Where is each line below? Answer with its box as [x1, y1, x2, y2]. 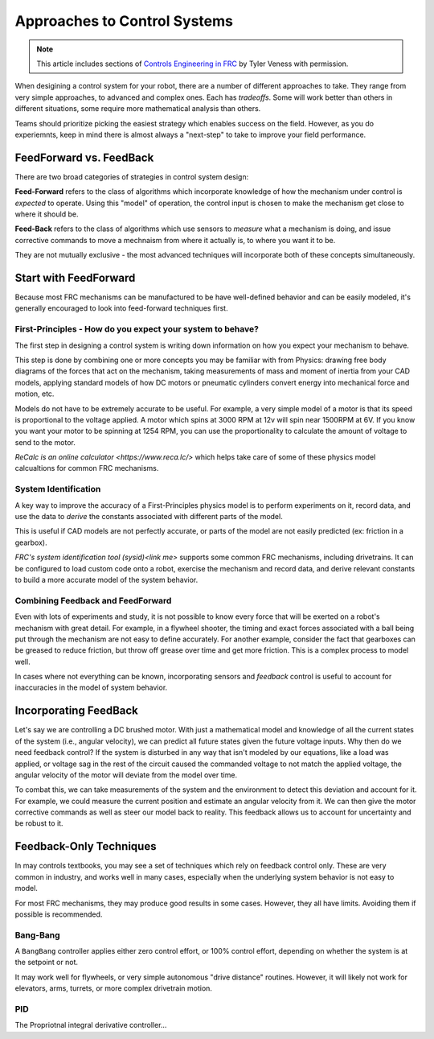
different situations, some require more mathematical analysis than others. [14, 104, 261, 113]
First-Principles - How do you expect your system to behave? [14, 324, 259, 335]
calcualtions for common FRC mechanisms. [14, 464, 159, 473]
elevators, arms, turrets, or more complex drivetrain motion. [14, 983, 213, 993]
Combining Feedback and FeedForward [14, 595, 172, 606]
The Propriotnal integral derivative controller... [14, 1020, 167, 1030]
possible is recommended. [14, 909, 103, 919]
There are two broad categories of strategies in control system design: [14, 171, 249, 181]
